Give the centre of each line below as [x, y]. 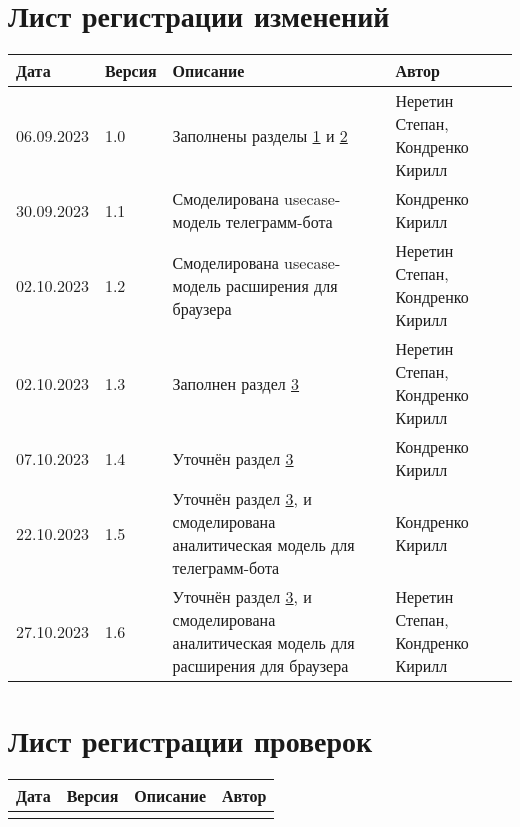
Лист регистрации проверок [190, 740]
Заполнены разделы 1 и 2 [260, 135]
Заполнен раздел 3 [236, 383]
